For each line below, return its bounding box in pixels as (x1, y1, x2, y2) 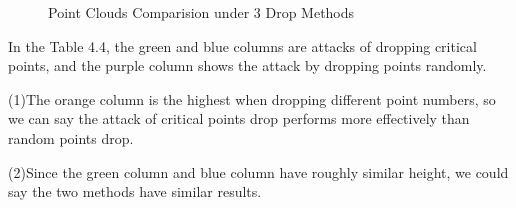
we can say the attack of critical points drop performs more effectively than (8, 108, 470, 129)
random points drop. (8, 127, 134, 148)
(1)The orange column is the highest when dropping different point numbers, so (8, 88, 496, 109)
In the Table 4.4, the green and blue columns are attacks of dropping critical (8, 35, 477, 56)
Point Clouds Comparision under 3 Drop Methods (48, 2, 355, 22)
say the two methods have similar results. (8, 181, 262, 202)
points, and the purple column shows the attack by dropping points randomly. (8, 55, 487, 76)
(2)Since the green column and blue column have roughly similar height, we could (8, 161, 509, 182)
